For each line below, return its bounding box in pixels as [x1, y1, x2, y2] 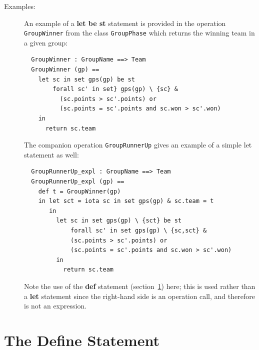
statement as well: [24, 149, 79, 159]
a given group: [24, 37, 68, 47]
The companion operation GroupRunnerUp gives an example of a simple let [24, 139, 252, 150]
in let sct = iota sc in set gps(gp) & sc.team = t [38, 197, 214, 205]
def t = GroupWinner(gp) [38, 187, 121, 195]
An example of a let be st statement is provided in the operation [24, 17, 226, 28]
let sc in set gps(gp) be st [38, 75, 135, 83]
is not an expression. [24, 300, 87, 311]
